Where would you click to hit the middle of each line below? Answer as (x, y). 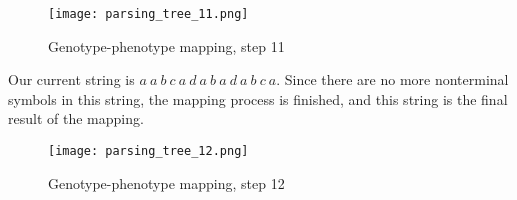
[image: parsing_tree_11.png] (148, 14)
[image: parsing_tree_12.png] (148, 151)
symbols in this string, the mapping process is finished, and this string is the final (258, 98)
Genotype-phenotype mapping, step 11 (166, 45)
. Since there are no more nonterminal (392, 79)
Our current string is (71, 79)
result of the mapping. (76, 118)
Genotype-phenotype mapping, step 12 (166, 182)
